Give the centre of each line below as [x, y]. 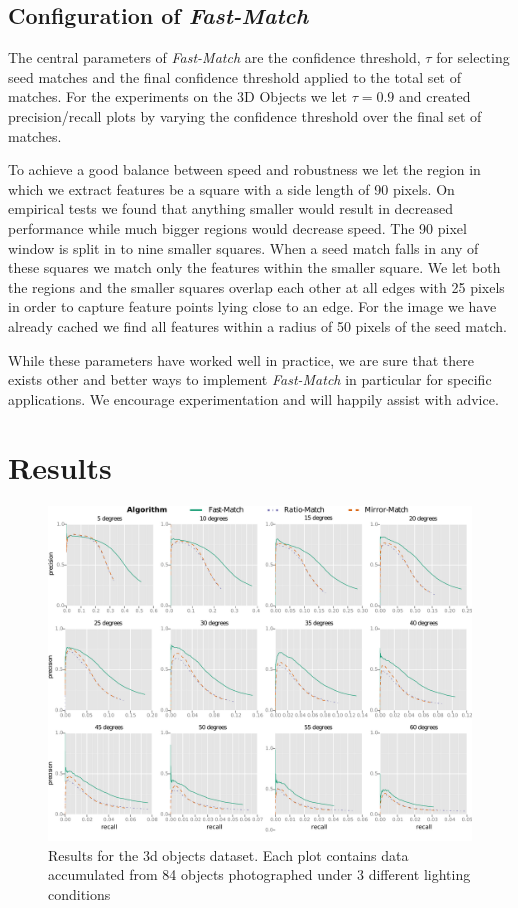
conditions [79, 893]
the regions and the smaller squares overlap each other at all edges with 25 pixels [256, 286]
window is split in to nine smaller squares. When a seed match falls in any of [243, 247]
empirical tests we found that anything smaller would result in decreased [231, 208]
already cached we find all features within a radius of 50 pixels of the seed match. [257, 325]
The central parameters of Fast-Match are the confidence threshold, [214, 57]
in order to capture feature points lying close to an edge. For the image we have [252, 306]
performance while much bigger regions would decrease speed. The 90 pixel [237, 227]
